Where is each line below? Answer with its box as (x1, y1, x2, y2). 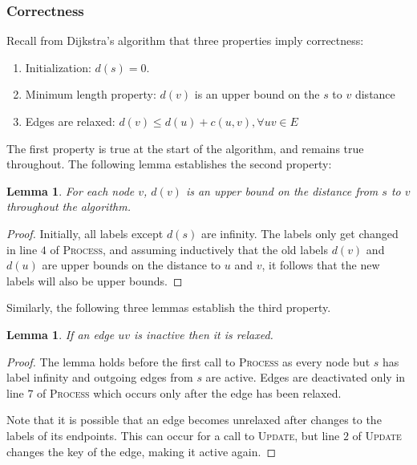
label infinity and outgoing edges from (6, 369, 193, 386)
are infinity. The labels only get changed (200, 224, 399, 241)
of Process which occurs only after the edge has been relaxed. (37, 384, 342, 401)
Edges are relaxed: (25, 113, 115, 129)
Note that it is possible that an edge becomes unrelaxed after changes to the (6, 411, 382, 428)
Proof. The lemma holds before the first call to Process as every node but (6, 353, 370, 370)
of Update (352, 427, 402, 443)
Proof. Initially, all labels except (6, 224, 164, 241)
